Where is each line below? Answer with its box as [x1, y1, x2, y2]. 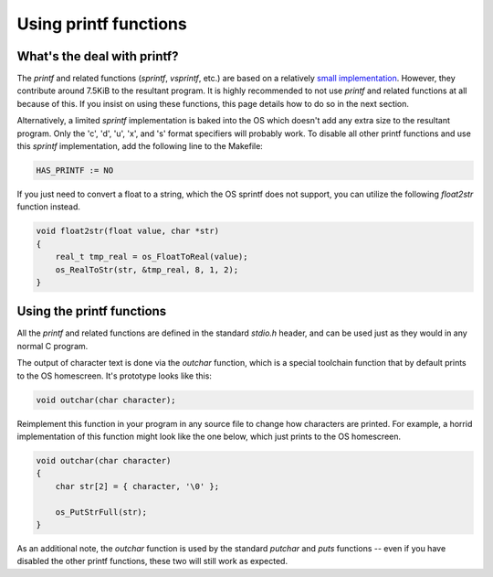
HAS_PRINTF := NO [36, 166, 114, 176]
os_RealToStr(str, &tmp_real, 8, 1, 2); [55, 264, 239, 274]
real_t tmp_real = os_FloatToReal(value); [55, 251, 248, 262]
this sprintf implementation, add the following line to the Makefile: [16, 141, 264, 152]
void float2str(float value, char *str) [36, 226, 219, 237]
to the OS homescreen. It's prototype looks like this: [16, 370, 212, 381]
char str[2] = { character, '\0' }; [55, 481, 219, 491]
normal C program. [16, 340, 89, 351]
